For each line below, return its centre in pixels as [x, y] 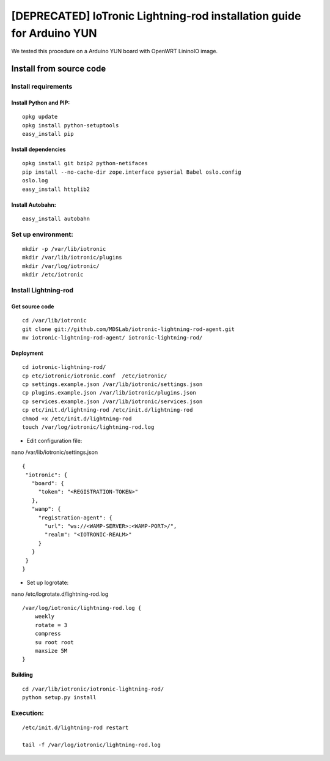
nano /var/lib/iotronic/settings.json [55, 452]
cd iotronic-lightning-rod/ [64, 367]
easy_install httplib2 [56, 189]
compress [48, 634]
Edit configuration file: [54, 441]
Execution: [28, 713]
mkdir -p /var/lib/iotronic [64, 249]
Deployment [27, 353]
